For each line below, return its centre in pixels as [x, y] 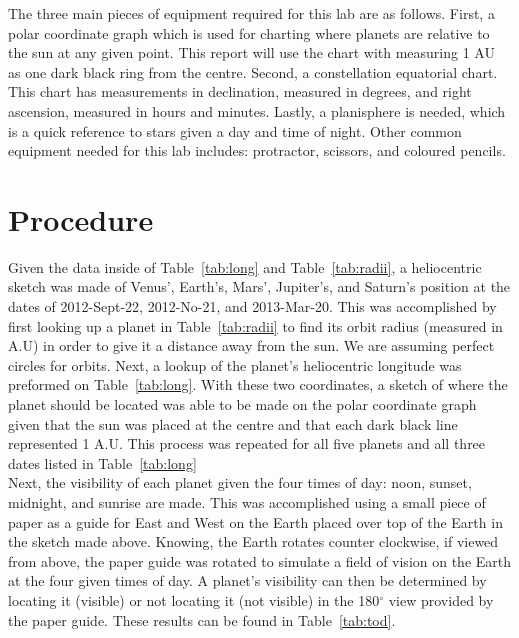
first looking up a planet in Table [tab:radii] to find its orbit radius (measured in [255, 325]
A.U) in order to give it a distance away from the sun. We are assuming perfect [251, 345]
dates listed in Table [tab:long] [102, 462]
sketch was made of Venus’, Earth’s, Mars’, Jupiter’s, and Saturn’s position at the [259, 286]
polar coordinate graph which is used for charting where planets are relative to [249, 32]
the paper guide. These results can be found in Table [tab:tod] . [202, 619]
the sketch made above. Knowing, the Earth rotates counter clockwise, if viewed [253, 541]
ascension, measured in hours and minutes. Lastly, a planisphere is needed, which [257, 110]
